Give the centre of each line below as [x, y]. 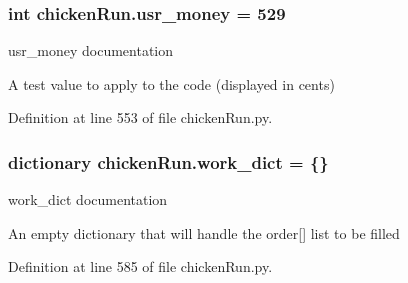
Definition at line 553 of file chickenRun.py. [140, 117]
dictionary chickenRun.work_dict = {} [168, 161]
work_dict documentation [88, 199]
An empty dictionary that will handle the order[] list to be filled [204, 232]
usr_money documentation [91, 50]
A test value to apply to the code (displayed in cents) [171, 83]
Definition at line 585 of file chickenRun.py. [140, 266]
